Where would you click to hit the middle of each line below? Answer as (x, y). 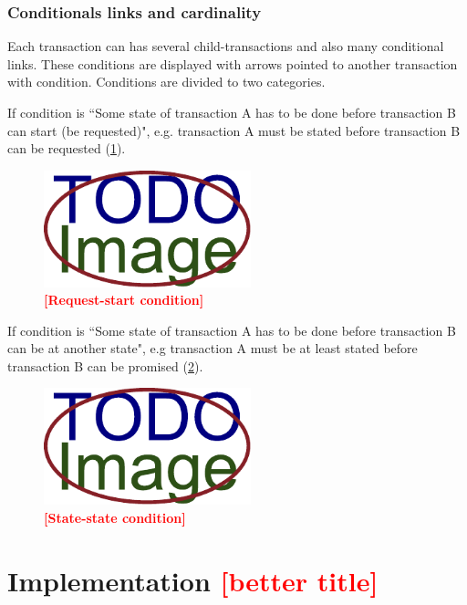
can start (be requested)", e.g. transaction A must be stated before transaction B (234, 130)
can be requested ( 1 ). (67, 148)
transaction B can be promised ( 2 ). (105, 365)
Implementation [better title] (193, 580)
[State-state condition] (115, 517)
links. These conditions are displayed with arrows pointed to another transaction (233, 63)
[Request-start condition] (124, 300)
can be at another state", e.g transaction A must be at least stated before (213, 348)
